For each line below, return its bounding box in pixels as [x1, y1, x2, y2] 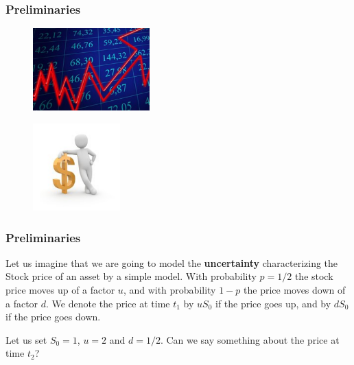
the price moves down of [244, 282, 346, 296]
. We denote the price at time [46, 296, 170, 310]
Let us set [5, 332, 47, 346]
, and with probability [123, 282, 216, 296]
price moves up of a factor [5, 282, 115, 296]
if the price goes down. [5, 309, 101, 324]
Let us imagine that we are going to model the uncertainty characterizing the [5, 255, 338, 270]
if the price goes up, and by [215, 296, 331, 310]
